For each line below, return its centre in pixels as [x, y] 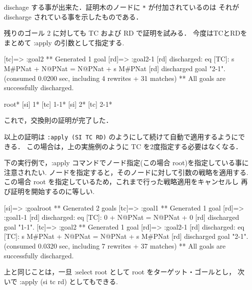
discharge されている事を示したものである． [73, 16]
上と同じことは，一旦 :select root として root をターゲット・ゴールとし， [120, 272]
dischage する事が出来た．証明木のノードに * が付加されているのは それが [122, 7]
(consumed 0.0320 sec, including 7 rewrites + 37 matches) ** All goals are [115, 246]
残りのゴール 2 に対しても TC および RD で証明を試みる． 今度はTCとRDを [126, 33]
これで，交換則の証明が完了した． [58, 120]
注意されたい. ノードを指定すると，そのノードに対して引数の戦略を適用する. [126, 172]
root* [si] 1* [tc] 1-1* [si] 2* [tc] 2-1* [58, 104]
